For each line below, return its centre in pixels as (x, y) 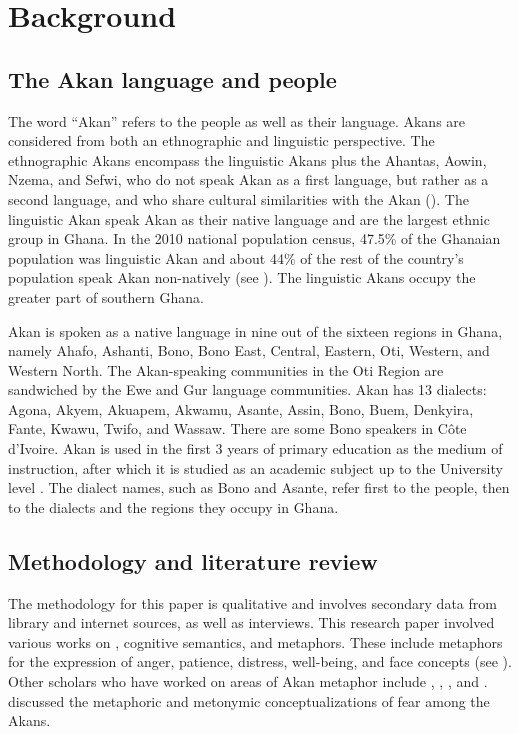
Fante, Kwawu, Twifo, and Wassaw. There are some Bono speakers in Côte (237, 428)
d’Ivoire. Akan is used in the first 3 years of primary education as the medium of (255, 448)
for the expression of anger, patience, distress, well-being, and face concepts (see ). (260, 661)
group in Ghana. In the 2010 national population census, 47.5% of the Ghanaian (254, 238)
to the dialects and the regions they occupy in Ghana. (173, 506)
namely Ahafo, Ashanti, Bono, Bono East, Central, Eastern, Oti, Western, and (249, 350)
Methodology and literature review (193, 560)
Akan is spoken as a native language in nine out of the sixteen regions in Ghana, (255, 330)
